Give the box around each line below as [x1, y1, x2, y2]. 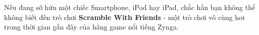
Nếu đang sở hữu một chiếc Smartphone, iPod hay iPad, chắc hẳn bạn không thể [4, 2, 255, 12]
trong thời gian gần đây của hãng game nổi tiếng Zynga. [4, 21, 179, 32]
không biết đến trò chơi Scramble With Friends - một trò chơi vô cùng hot [4, 11, 245, 22]
